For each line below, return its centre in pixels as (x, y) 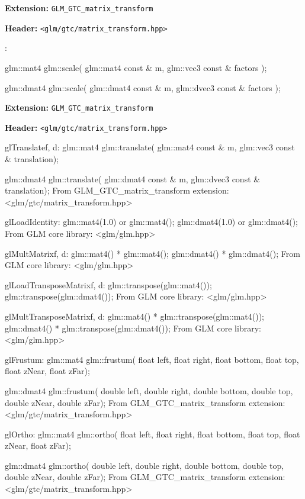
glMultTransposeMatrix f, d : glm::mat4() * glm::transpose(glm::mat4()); (135, 316)
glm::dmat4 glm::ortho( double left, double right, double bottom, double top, (145, 465)
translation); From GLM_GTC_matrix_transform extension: (117, 190)
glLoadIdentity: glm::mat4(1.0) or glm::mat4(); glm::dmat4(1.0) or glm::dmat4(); (151, 222)
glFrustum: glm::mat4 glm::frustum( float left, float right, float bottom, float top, (152, 359)
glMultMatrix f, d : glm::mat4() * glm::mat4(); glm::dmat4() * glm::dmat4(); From (152, 253)
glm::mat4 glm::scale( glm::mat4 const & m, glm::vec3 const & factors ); (136, 67)
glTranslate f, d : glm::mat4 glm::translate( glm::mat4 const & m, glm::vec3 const (150, 147)
